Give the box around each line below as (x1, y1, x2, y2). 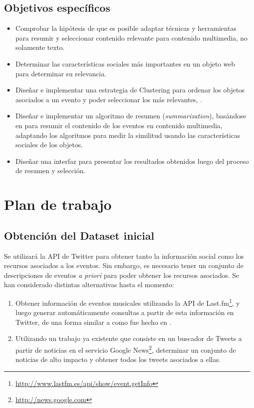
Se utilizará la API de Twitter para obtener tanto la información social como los (4, 250, 244, 261)
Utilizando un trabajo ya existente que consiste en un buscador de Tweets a (15, 333, 242, 343)
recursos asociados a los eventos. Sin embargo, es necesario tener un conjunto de (4, 260, 244, 271)
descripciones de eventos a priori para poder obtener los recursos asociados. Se (4, 270, 239, 280)
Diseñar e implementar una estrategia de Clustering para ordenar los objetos (15, 85, 245, 95)
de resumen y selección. (15, 165, 85, 176)
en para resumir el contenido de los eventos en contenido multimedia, (15, 120, 223, 130)
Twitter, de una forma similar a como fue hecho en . (15, 317, 171, 327)
